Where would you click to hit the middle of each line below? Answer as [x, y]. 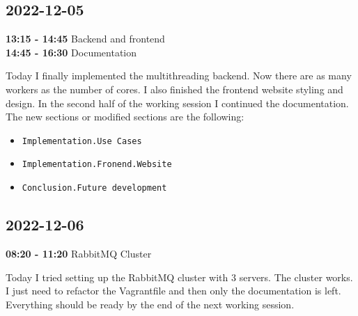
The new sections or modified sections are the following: [125, 117]
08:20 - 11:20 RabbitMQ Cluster [79, 253]
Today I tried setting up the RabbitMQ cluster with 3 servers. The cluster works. [179, 277]
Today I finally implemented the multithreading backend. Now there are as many [179, 76]
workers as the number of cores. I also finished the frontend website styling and [174, 89]
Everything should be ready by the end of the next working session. [150, 304]
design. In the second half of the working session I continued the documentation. [177, 103]
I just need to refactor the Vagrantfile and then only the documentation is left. [173, 291]
